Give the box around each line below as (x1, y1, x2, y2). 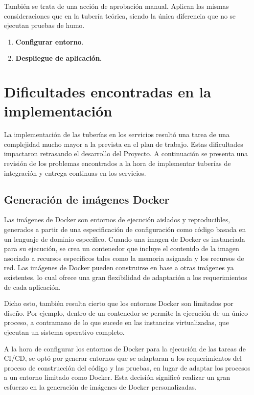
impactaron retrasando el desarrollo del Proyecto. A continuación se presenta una (4, 148, 248, 159)
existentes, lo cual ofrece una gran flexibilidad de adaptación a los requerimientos (4, 272, 247, 282)
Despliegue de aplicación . (15, 53, 102, 63)
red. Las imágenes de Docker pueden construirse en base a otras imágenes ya (4, 262, 234, 273)
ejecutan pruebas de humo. (4, 20, 85, 30)
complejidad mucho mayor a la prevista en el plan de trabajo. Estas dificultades (4, 139, 243, 149)
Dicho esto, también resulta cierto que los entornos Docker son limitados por (4, 298, 233, 308)
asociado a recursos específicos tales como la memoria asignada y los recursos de (4, 253, 244, 263)
